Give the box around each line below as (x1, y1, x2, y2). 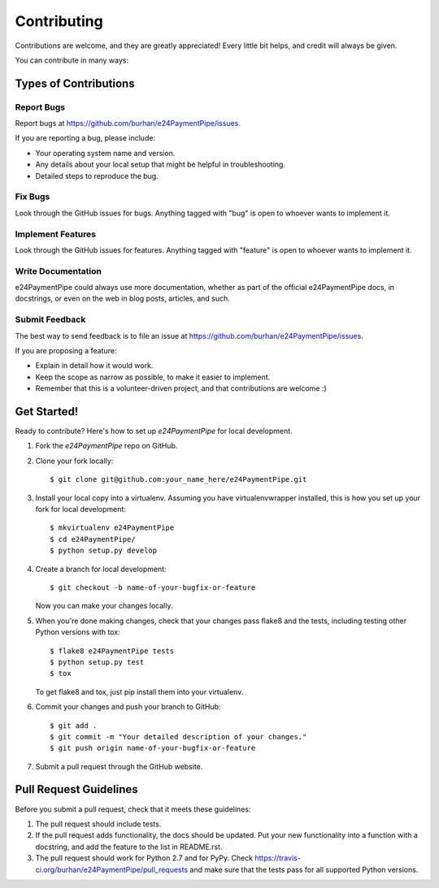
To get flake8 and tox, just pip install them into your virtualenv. (35, 687, 244, 696)
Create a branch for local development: (35, 564, 167, 574)
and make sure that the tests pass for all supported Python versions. (189, 864, 419, 874)
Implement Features (15, 228, 97, 240)
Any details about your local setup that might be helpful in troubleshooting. (35, 159, 286, 170)
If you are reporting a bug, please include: (15, 133, 156, 143)
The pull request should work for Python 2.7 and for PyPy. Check (35, 853, 254, 863)
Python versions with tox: (35, 627, 121, 637)
